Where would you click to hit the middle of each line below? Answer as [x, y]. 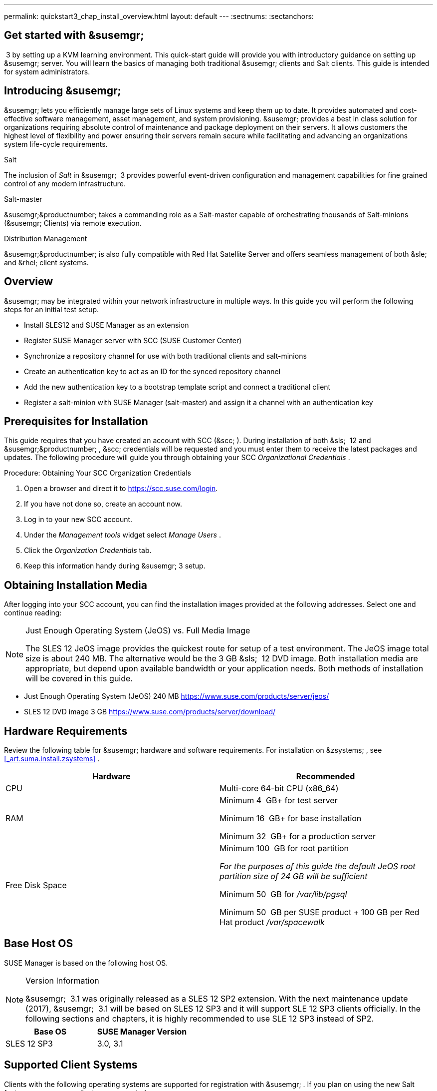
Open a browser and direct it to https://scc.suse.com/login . [121, 489]
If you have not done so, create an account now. [103, 504]
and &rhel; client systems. [46, 262]
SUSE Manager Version [142, 1031]
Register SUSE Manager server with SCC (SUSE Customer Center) [133, 340]
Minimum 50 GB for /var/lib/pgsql [283, 894]
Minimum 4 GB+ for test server [279, 801]
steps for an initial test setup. [52, 309]
